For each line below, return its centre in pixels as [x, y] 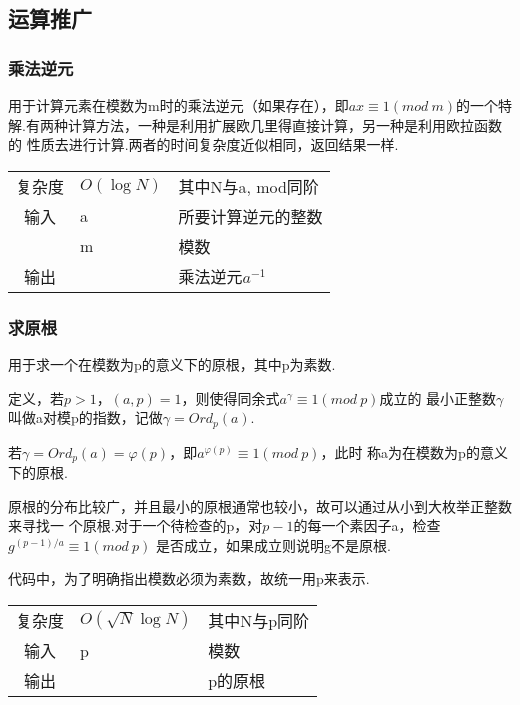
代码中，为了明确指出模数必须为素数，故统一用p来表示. [189, 578]
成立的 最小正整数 [438, 397]
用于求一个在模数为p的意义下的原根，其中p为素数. [172, 364]
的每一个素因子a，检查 [367, 525]
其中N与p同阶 [259, 621]
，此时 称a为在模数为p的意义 [414, 451]
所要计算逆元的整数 [250, 216]
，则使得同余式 [230, 397]
